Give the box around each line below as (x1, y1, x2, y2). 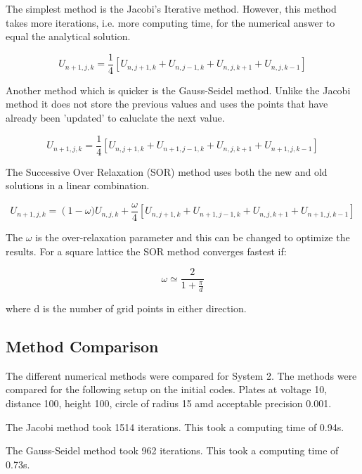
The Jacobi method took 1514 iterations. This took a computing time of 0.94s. (6, 419, 344, 434)
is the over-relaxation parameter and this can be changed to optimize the (35, 229, 350, 244)
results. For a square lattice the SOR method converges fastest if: (6, 243, 287, 258)
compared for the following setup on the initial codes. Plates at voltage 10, (6, 382, 328, 397)
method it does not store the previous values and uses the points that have (6, 96, 328, 111)
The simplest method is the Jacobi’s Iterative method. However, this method (6, 1, 337, 15)
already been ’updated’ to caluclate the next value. (6, 110, 225, 125)
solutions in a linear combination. (6, 178, 150, 193)
